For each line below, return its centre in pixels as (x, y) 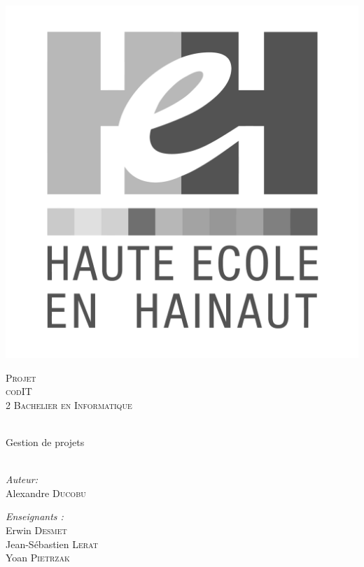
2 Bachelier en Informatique (69, 404)
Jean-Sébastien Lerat (52, 544)
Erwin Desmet (36, 530)
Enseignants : (35, 516)
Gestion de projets (45, 442)
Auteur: (22, 479)
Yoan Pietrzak (38, 558)
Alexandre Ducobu (46, 493)
